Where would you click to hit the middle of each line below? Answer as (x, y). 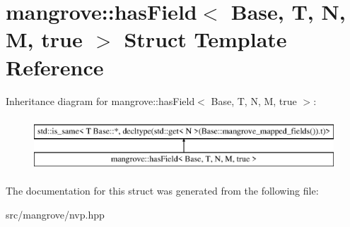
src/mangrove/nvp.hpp (55, 214)
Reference (55, 67)
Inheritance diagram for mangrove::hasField (100, 100)
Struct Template (205, 39)
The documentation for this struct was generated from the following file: (162, 191)
